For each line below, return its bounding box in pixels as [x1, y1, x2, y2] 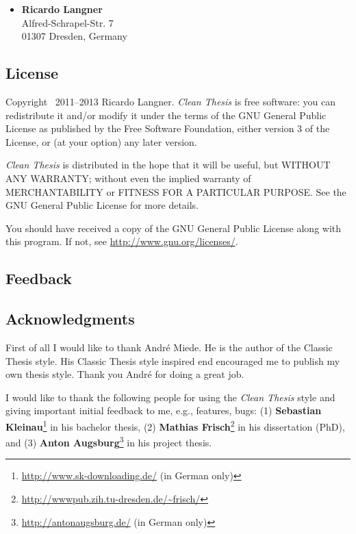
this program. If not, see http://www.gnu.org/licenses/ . [5, 234, 238, 249]
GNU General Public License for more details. [5, 198, 199, 212]
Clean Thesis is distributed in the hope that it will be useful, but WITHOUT [5, 157, 331, 172]
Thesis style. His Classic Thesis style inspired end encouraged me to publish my [5, 353, 340, 368]
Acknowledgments [5, 308, 135, 329]
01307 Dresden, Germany [21, 29, 127, 43]
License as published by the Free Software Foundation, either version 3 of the [5, 121, 330, 136]
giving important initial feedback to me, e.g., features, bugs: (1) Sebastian [5, 403, 322, 418]
